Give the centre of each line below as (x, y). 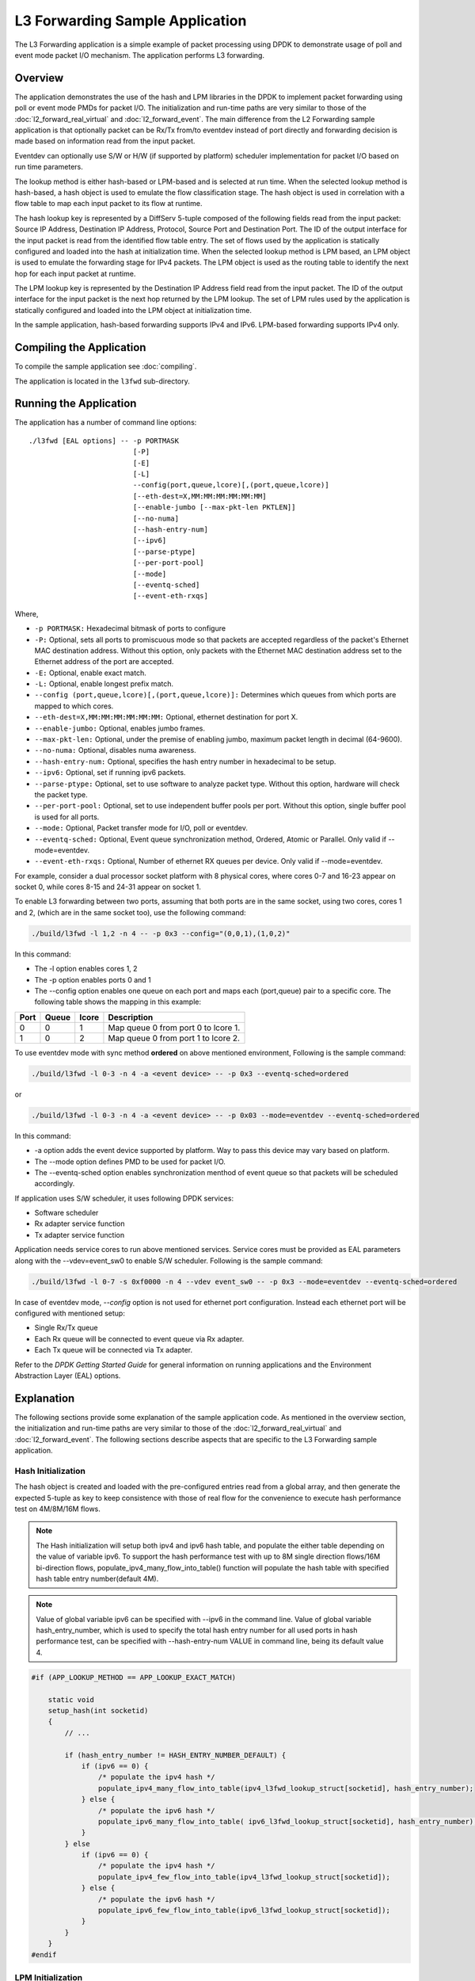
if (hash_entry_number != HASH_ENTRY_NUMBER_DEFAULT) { (175, 1755)
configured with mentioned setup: (70, 1313)
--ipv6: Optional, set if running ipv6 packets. (110, 773)
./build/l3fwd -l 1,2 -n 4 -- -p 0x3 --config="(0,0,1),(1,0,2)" (161, 933)
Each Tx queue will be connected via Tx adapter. (114, 1350)
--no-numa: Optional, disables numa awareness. (116, 750)
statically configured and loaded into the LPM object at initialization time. (133, 310)
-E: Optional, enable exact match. (90, 673)
